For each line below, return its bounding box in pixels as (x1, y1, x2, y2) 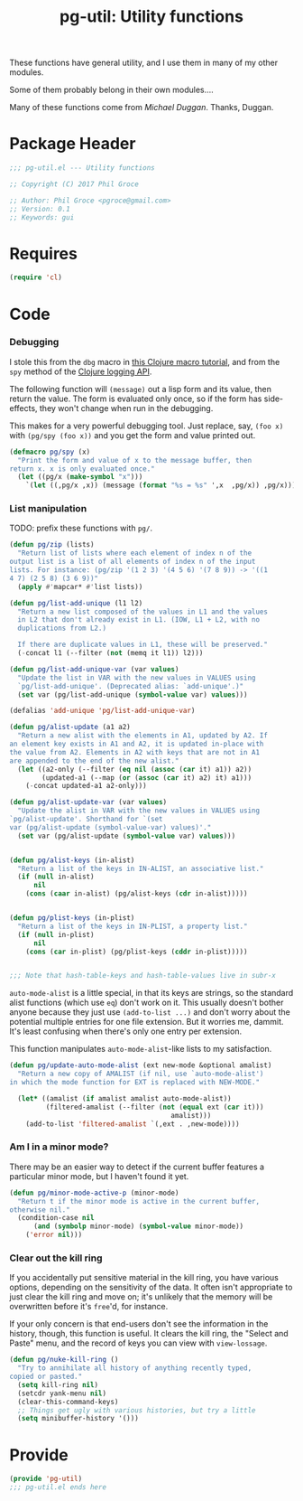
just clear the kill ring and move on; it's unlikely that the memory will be (9, 1291, 273, 1302)
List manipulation (9, 502, 87, 515)
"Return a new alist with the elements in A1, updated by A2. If (17, 731, 269, 740)
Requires (9, 243, 78, 264)
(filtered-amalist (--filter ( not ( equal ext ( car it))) (45, 1102, 264, 1112)
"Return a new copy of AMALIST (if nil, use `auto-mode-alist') (17, 1069, 264, 1079)
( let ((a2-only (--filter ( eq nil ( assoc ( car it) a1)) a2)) (17, 765, 252, 774)
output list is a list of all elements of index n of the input (9, 558, 256, 567)
